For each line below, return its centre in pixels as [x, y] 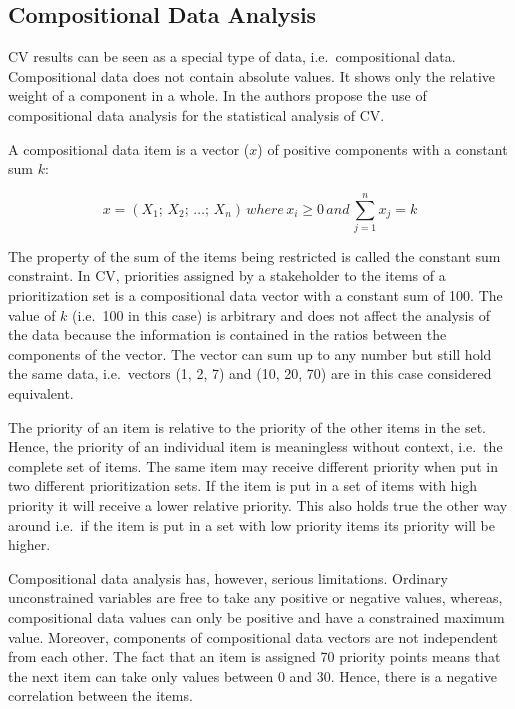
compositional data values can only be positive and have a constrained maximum [256, 616]
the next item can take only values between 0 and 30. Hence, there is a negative [252, 675]
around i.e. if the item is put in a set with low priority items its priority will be [252, 524]
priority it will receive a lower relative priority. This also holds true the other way [258, 505]
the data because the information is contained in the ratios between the [227, 334]
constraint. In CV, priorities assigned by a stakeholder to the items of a [227, 275]
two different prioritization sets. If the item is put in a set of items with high [243, 485]
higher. [29, 544]
